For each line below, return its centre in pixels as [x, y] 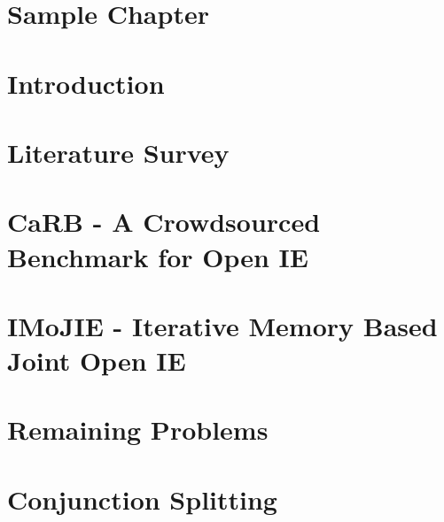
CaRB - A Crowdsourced [164, 222]
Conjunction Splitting [142, 499]
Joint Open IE [97, 361]
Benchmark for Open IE [158, 256]
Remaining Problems [138, 430]
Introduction [86, 83]
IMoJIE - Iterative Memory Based [222, 325]
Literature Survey [118, 152]
